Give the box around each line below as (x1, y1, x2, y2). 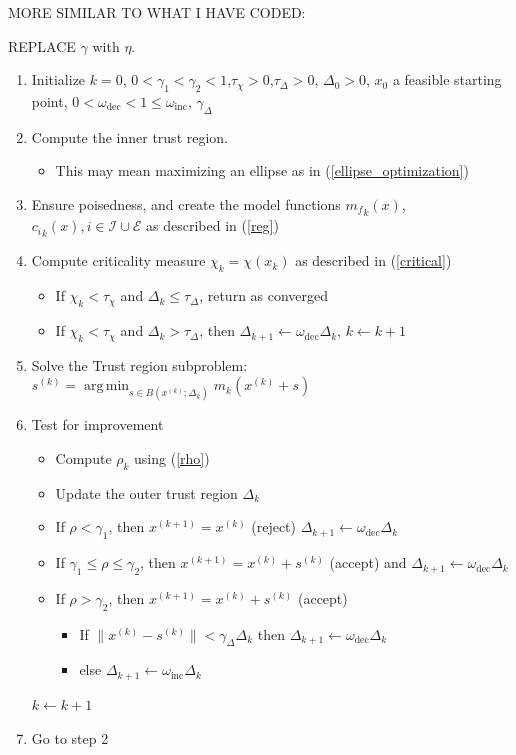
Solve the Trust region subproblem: (31, 354, 248, 375)
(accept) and (329, 552, 407, 573)
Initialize (31, 69, 86, 90)
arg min (83, 379, 130, 394)
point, (31, 90, 68, 111)
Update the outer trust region (55, 482, 238, 503)
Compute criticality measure (31, 250, 206, 271)
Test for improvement (31, 414, 164, 435)
